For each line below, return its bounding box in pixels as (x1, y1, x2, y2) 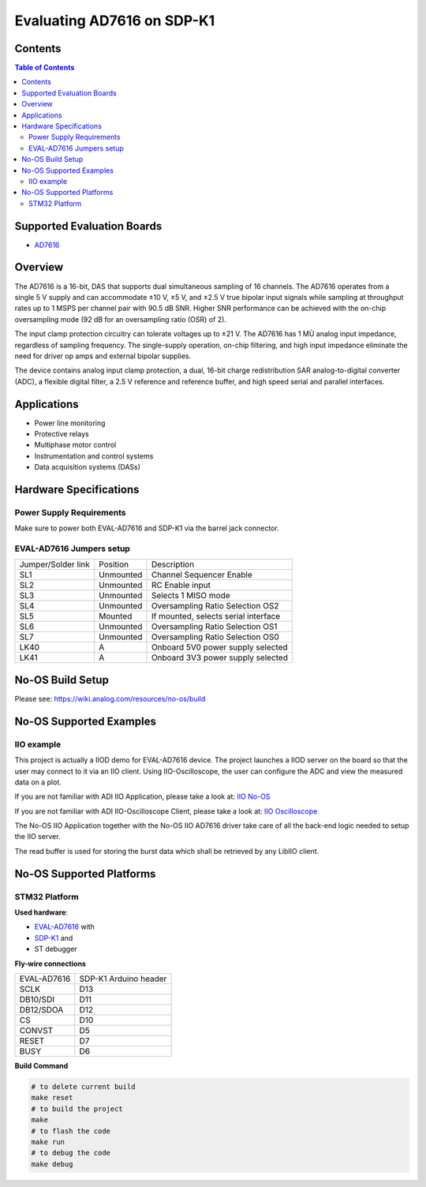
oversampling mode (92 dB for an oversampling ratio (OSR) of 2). (14, 314, 226, 324)
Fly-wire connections (14, 959, 87, 968)
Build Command (14, 1061, 69, 1070)
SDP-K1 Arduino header (79, 973, 167, 984)
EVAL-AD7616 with (34, 922, 95, 931)
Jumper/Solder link (19, 559, 91, 570)
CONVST (19, 1024, 54, 1035)
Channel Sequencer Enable (151, 569, 252, 580)
